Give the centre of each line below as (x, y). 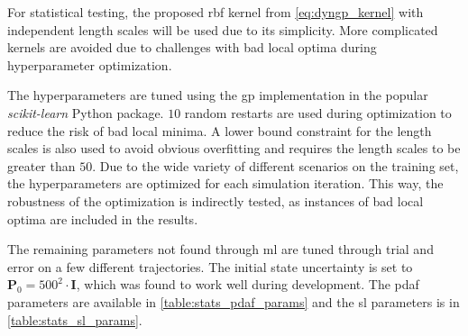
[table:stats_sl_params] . (75, 319)
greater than (41, 165)
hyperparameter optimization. (90, 64)
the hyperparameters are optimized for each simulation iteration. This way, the (225, 183)
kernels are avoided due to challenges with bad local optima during (192, 47)
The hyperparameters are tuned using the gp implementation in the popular (218, 95)
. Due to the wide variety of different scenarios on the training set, (275, 165)
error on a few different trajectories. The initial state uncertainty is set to (210, 266)
